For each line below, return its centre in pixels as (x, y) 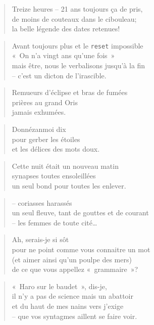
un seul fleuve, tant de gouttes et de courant (80, 213)
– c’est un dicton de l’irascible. (59, 75)
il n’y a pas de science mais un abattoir (72, 296)
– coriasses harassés (42, 202)
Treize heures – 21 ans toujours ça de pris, (77, 9)
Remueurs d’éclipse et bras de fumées (70, 92)
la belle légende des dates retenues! (66, 29)
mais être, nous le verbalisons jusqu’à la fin (79, 65)
